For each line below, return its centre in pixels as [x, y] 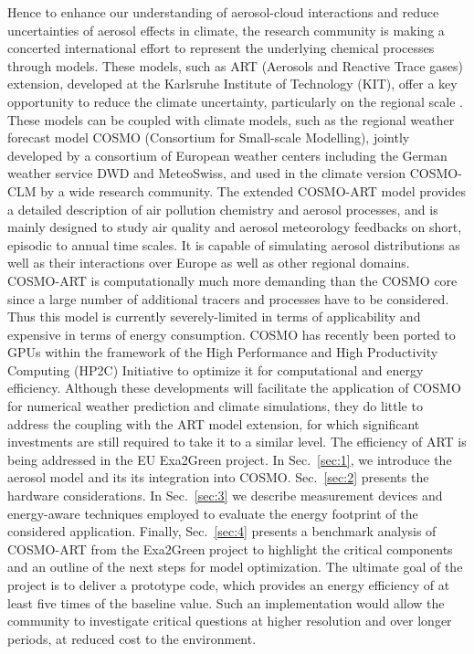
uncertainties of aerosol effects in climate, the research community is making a [226, 30]
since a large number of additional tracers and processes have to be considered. [228, 298]
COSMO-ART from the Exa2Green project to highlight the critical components [230, 549]
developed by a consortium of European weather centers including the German [227, 155]
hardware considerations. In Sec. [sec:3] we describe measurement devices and [225, 496]
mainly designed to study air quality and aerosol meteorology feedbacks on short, [235, 227]
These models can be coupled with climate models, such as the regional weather [231, 119]
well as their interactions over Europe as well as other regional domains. [209, 263]
